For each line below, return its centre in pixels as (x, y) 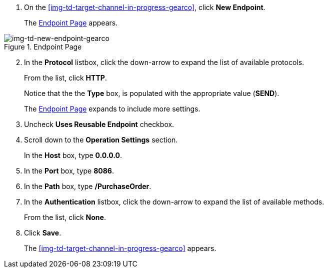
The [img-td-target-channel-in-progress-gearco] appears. (120, 248)
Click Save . (43, 233)
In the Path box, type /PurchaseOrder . (88, 186)
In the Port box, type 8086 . (69, 171)
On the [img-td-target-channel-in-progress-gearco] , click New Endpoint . (145, 7)
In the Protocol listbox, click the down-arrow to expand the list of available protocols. (164, 62)
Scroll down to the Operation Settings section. (101, 140)
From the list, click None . (65, 217)
